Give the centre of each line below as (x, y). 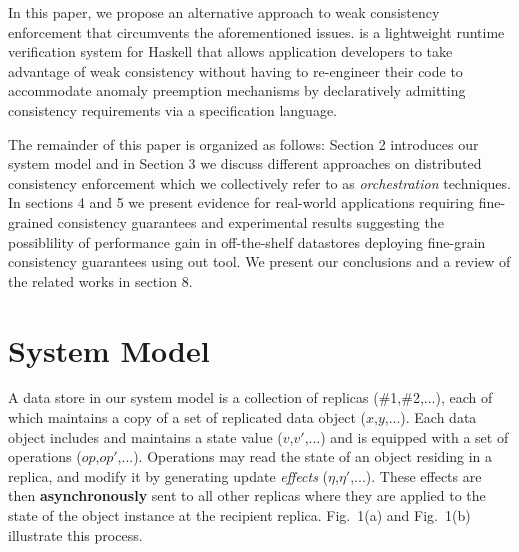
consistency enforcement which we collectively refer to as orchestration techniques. (259, 182)
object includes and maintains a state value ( (145, 436)
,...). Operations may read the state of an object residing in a (305, 456)
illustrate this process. (75, 534)
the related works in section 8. (100, 280)
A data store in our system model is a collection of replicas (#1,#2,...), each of (250, 397)
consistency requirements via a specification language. (172, 109)
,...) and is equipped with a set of (406, 436)
